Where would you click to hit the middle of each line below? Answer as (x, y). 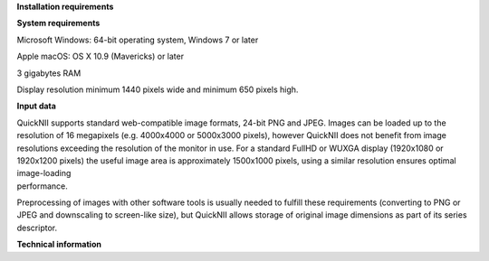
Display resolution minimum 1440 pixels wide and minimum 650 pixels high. (158, 89)
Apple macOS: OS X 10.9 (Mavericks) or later (101, 56)
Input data (36, 106)
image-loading (44, 173)
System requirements (58, 23)
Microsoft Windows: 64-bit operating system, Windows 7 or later (138, 40)
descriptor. (37, 228)
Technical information (59, 245)
